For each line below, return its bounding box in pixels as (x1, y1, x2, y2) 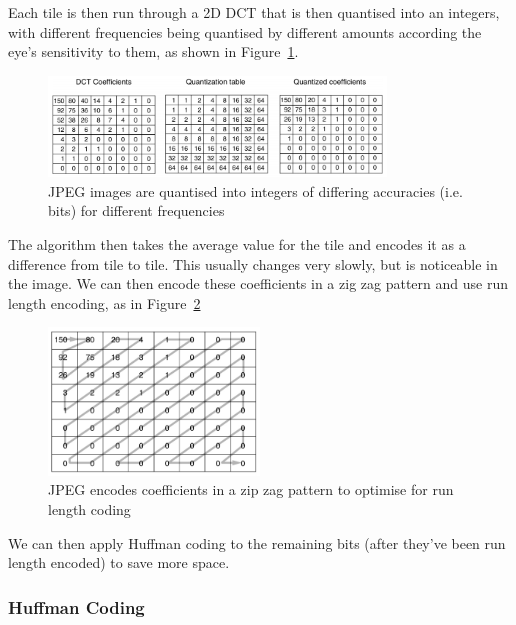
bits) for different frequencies (48, 200, 225, 221)
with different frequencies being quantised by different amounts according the (8, 21, 482, 42)
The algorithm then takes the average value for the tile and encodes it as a (8, 234, 466, 255)
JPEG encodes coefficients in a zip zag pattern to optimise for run (48, 479, 454, 500)
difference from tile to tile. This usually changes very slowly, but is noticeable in (8, 253, 498, 274)
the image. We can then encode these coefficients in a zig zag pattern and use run (8, 273, 508, 294)
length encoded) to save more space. (8, 552, 230, 573)
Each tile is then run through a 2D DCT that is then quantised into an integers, (8, 2, 500, 22)
